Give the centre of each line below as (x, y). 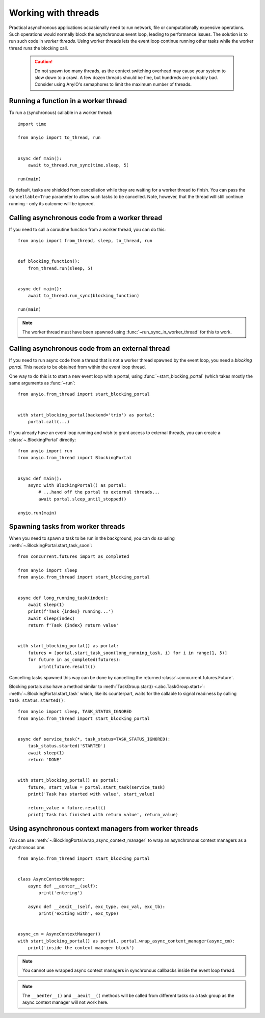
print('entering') (61, 893)
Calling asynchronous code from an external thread (90, 348)
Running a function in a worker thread (68, 101)
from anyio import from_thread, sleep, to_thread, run (85, 241)
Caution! (44, 62)
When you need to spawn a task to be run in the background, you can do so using (92, 538)
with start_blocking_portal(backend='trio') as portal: (86, 415)
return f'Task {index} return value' (73, 625)
